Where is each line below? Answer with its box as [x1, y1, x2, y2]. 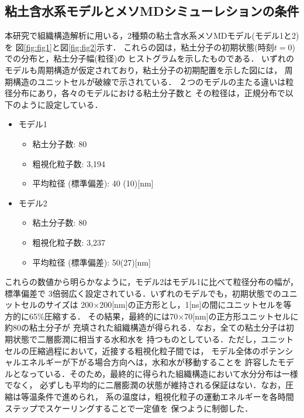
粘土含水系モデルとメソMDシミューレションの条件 [5, 2, 299, 20]
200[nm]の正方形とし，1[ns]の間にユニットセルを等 [99, 298, 292, 311]
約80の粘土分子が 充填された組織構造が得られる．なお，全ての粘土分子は [5, 321, 286, 334]
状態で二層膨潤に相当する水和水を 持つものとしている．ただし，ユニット [12, 333, 294, 345]
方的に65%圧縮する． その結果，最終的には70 [5, 310, 178, 322]
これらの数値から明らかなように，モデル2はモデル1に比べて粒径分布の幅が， [5, 276, 298, 288]
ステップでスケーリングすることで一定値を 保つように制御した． [5, 402, 253, 414]
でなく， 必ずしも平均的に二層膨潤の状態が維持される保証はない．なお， [5, 379, 286, 391]
